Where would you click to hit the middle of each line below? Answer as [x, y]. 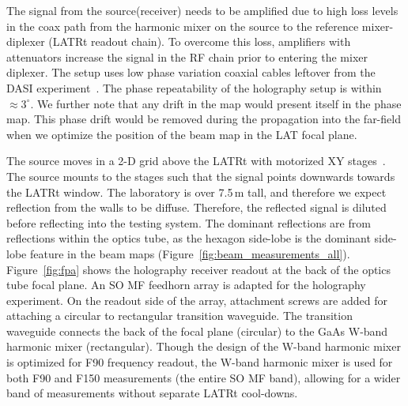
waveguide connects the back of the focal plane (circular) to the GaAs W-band [197, 331]
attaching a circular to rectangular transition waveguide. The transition [179, 316]
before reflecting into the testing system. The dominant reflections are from [189, 222]
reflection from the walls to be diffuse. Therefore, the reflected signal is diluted [196, 207]
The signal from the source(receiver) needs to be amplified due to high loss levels [202, 10]
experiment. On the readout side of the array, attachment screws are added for [197, 300]
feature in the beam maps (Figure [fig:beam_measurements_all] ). [190, 253]
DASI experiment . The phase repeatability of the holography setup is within [194, 87]
